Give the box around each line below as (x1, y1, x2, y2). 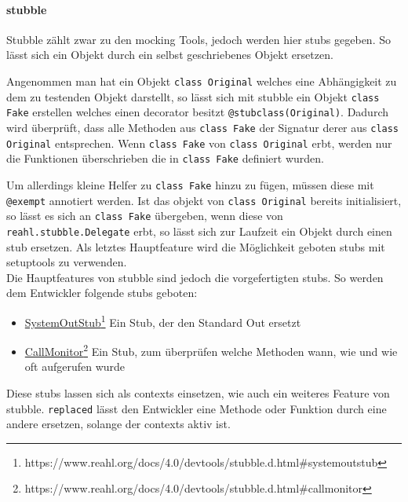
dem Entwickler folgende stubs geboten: (6, 284, 198, 301)
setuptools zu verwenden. (6, 254, 127, 270)
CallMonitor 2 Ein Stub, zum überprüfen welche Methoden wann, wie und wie (24, 341, 398, 359)
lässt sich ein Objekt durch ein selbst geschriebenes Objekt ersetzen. (6, 46, 333, 63)
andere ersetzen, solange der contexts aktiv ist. (6, 416, 231, 432)
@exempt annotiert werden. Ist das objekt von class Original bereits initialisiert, (6, 192, 402, 208)
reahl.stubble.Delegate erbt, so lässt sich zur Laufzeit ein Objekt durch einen (6, 222, 392, 239)
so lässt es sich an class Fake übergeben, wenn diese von (6, 207, 283, 224)
